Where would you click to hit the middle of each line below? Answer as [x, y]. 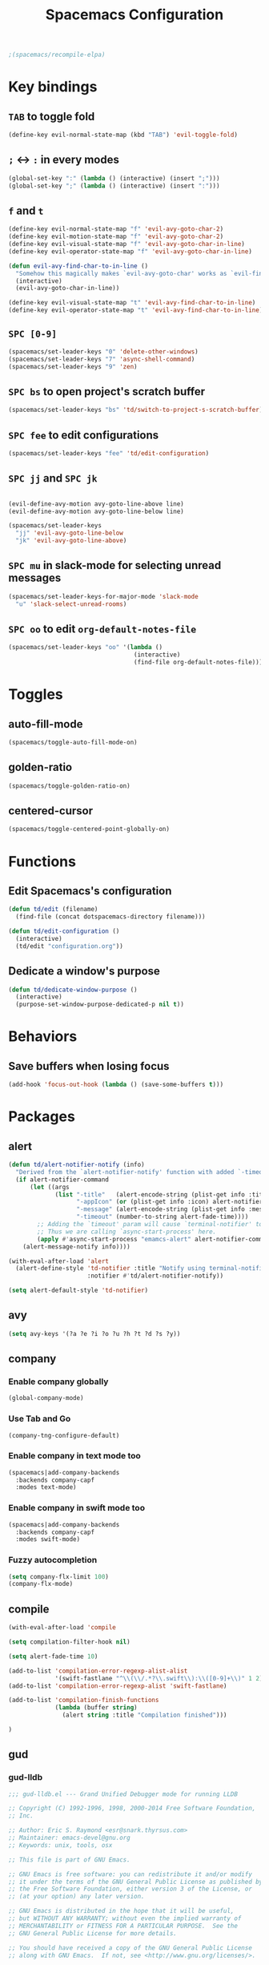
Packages [42, 1117]
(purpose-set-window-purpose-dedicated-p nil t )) [100, 1005]
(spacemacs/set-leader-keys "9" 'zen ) [73, 366]
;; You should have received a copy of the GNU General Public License [130, 1948]
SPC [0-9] [33, 334]
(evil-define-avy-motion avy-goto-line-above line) [96, 504]
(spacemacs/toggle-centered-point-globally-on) [89, 829]
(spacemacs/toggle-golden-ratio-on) [69, 786]
